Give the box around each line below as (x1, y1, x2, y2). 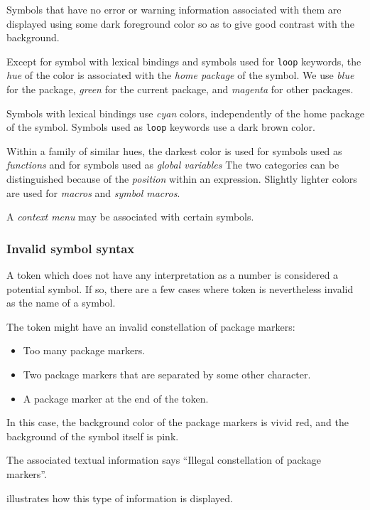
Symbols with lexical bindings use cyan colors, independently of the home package (6, 105, 364, 120)
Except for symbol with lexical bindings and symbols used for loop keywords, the (6, 53, 361, 68)
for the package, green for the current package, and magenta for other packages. (6, 82, 354, 97)
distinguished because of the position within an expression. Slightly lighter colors (6, 171, 357, 186)
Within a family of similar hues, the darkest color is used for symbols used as (6, 143, 342, 158)
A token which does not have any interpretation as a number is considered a (6, 267, 339, 282)
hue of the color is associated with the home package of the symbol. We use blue (6, 68, 354, 83)
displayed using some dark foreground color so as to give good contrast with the (6, 16, 354, 31)
